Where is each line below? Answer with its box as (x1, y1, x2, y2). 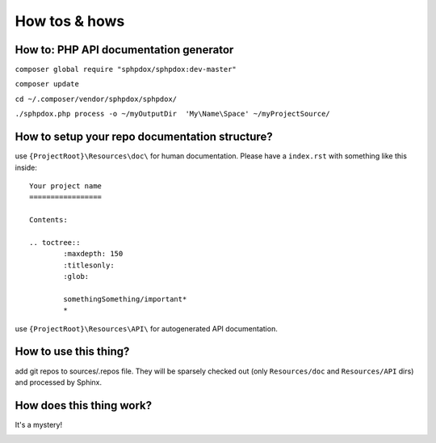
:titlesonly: (63, 260, 115, 270)
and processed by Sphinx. (15, 377, 103, 387)
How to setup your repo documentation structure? (15, 130, 274, 144)
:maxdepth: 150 (63, 249, 124, 259)
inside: (15, 162, 38, 172)
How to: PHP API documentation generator (15, 43, 234, 57)
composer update (15, 79, 80, 89)
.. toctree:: (29, 238, 81, 247)
